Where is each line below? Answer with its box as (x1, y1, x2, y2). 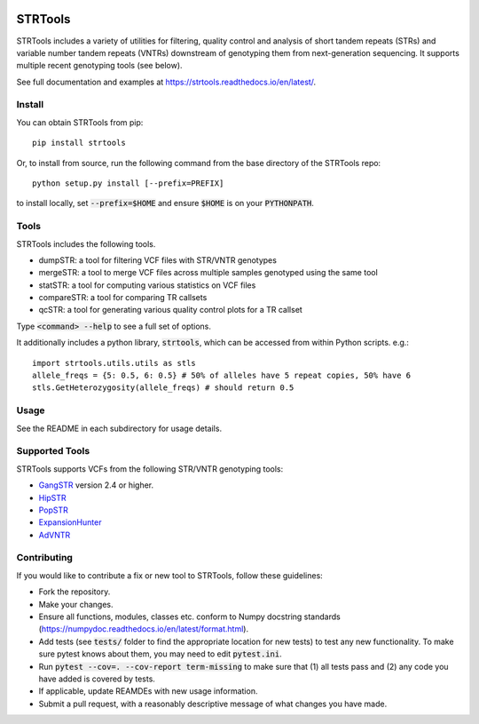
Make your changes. (38, 599, 114, 609)
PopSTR (38, 505, 68, 515)
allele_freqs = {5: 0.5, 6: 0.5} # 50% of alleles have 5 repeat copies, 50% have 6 (32, 370, 412, 381)
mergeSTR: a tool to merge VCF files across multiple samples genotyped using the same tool (38, 267, 379, 278)
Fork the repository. (38, 586, 111, 597)
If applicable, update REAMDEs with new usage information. (38, 686, 258, 696)
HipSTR (38, 492, 67, 503)
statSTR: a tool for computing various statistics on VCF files (38, 280, 256, 290)
